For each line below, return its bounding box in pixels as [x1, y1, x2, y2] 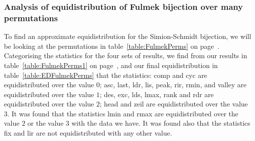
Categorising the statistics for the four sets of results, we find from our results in [4, 50, 247, 61]
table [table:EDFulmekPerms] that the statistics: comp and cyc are [4, 70, 207, 80]
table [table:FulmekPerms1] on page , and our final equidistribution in [4, 60, 218, 70]
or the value [27, 118, 64, 128]
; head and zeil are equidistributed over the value [100, 99, 248, 109]
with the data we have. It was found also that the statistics [71, 118, 251, 128]
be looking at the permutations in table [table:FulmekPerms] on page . [4, 40, 219, 51]
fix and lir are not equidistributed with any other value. [4, 128, 172, 138]
